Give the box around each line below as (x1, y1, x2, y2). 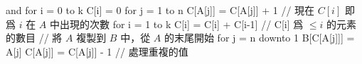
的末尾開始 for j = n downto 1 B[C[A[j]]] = (164, 30, 355, 45)
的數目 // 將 (6, 30, 63, 45)
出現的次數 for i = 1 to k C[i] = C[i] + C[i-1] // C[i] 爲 (60, 16, 304, 31)
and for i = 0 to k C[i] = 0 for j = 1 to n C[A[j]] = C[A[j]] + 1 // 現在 (6, 3, 315, 17)
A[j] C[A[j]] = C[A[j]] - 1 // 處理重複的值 (6, 44, 188, 58)
